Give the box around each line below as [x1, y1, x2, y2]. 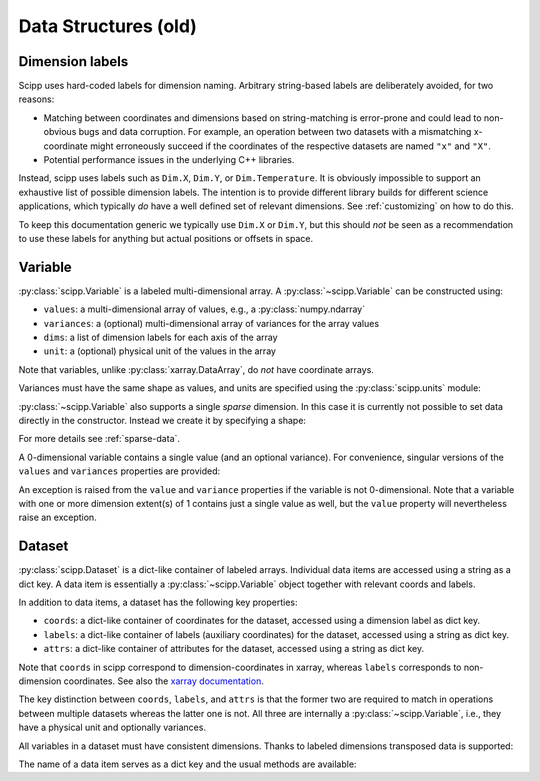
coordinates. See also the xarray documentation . [63, 675, 264, 687]
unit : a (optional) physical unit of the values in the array [43, 345, 277, 357]
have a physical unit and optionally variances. [18, 721, 207, 734]
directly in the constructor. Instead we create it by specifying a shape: [18, 415, 307, 426]
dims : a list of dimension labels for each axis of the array [43, 331, 279, 344]
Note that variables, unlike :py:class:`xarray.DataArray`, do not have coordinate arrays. [18, 363, 375, 375]
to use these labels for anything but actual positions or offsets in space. [18, 232, 314, 244]
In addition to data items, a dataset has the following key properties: [18, 596, 299, 609]
